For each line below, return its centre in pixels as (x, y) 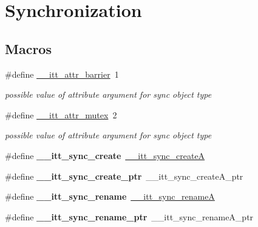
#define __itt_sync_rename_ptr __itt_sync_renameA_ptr (129, 216)
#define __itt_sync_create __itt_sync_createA (105, 155)
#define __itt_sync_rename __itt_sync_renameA (110, 196)
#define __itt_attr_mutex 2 (61, 114)
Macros (28, 48)
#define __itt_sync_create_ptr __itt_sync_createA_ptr (124, 176)
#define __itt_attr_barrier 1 (62, 74)
